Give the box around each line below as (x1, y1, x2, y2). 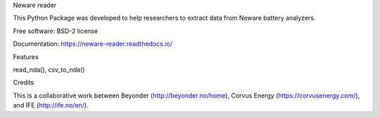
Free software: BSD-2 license (13, 27, 99, 35)
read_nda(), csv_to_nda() (13, 65, 85, 74)
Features (13, 53, 39, 61)
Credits (13, 78, 34, 87)
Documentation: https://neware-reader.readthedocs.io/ (13, 39, 172, 48)
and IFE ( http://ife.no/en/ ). (13, 101, 89, 110)
